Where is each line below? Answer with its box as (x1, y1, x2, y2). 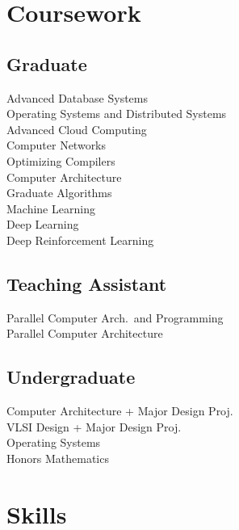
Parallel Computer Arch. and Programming (6, 309, 224, 326)
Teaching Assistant (6, 271, 167, 296)
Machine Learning (6, 200, 95, 217)
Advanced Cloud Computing (6, 120, 147, 137)
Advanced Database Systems (6, 89, 149, 106)
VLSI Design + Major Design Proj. (6, 418, 182, 435)
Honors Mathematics (6, 449, 109, 466)
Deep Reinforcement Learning (6, 231, 154, 248)
